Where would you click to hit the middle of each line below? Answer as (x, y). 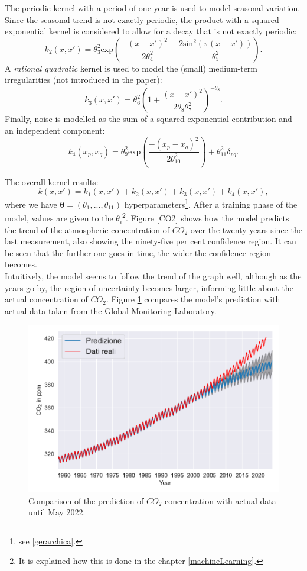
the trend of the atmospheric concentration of (87, 229)
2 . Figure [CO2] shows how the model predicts (206, 217)
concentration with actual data (221, 500)
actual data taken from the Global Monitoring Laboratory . (111, 310)
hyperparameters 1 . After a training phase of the (211, 203)
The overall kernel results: (52, 181)
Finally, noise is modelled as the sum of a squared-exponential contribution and (148, 119)
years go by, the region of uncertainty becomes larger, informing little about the (149, 287)
